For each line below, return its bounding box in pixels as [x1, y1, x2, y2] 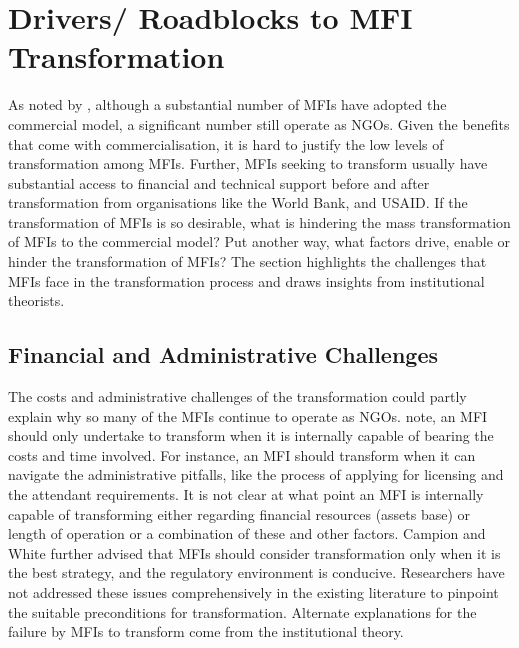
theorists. [8, 290, 65, 311]
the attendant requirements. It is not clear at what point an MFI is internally [8, 484, 484, 505]
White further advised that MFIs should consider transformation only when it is [8, 542, 501, 563]
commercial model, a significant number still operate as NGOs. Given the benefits [8, 113, 510, 134]
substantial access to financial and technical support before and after [8, 172, 430, 193]
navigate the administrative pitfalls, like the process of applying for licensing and [8, 464, 504, 485]
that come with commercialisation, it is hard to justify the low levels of [8, 133, 444, 154]
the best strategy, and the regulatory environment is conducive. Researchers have [8, 562, 505, 583]
